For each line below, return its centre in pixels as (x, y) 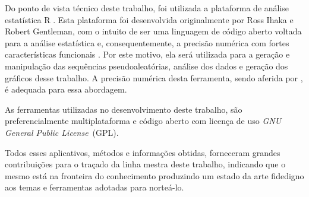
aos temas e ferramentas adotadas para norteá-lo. (94, 187)
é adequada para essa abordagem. (66, 89)
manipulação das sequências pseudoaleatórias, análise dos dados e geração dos (146, 66)
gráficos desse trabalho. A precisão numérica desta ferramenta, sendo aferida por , (154, 77)
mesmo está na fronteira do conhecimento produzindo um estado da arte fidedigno (154, 175)
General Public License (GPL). (62, 132)
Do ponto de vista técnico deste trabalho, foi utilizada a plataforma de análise (147, 8)
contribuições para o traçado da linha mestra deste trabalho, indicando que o (145, 164)
